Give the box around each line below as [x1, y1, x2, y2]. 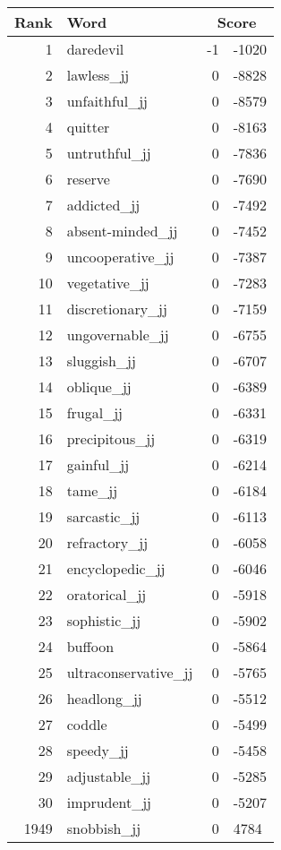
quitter [66, 116, 110, 137]
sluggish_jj [66, 350, 136, 371]
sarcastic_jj [66, 506, 140, 527]
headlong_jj [66, 688, 142, 708]
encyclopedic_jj [66, 558, 166, 579]
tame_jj [66, 480, 118, 501]
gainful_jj [66, 454, 130, 475]
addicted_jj [66, 194, 140, 215]
